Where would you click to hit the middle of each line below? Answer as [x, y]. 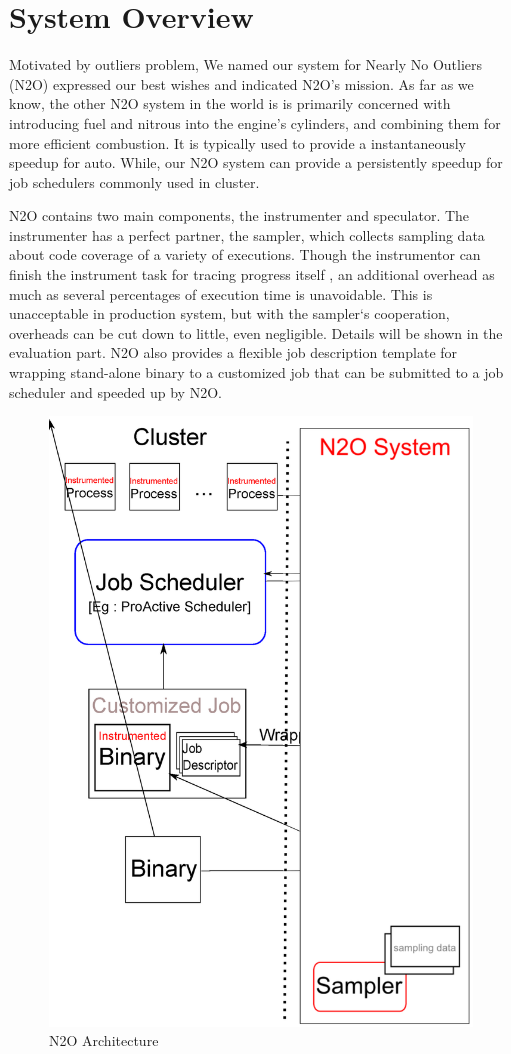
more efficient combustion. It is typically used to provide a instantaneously [238, 142]
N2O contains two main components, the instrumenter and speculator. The [239, 215]
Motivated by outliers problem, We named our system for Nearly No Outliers [246, 64]
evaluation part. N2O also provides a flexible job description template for [233, 352]
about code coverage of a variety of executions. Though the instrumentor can [245, 254]
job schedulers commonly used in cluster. [134, 181]
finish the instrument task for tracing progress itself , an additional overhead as [252, 274]
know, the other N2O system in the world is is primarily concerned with [230, 103]
